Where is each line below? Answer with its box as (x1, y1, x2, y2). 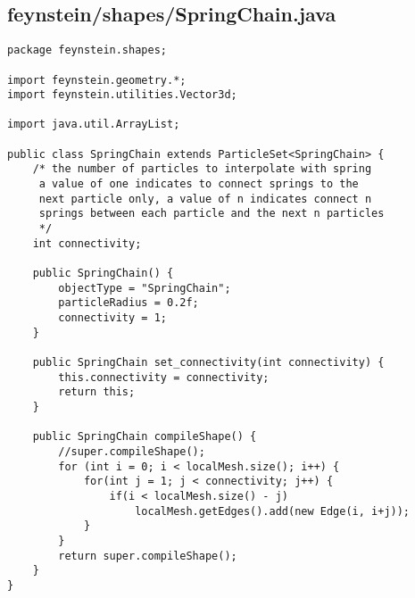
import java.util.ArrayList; (7, 118, 180, 131)
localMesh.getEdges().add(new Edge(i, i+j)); (135, 504, 411, 518)
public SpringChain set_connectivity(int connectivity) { (32, 355, 385, 369)
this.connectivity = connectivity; (58, 370, 270, 384)
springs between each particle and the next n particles (38, 207, 385, 220)
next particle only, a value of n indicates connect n (38, 192, 372, 205)
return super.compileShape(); (58, 549, 237, 562)
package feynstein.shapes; (7, 44, 167, 57)
